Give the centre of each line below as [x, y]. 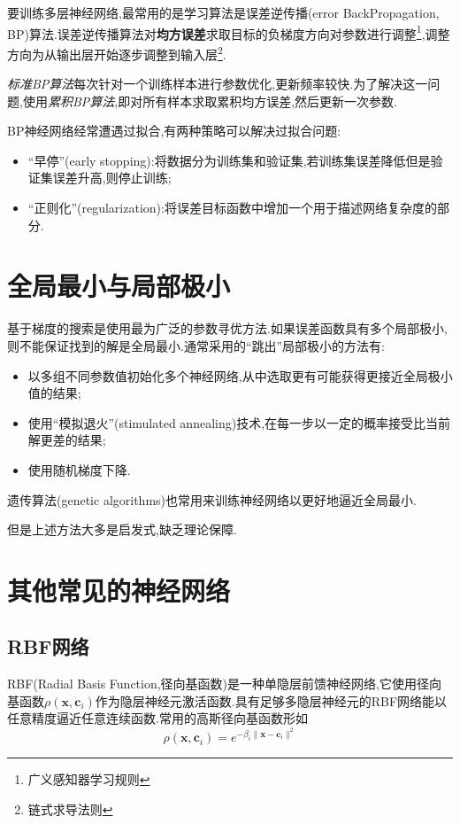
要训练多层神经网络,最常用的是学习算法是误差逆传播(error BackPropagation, [223, 12]
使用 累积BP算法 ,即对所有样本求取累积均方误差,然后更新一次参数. [210, 101]
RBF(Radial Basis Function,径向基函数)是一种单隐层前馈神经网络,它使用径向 [224, 684]
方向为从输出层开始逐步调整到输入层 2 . [117, 52]
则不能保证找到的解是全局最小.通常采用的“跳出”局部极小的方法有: [196, 345]
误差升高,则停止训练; [112, 178]
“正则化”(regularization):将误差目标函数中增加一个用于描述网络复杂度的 [232, 208]
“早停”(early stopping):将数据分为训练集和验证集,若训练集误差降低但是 [229, 160]
